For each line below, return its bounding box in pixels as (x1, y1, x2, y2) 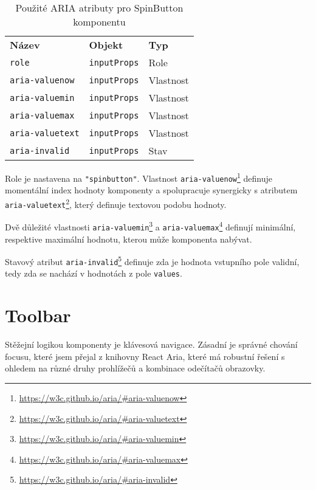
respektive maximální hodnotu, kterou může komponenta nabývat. (5, 232, 252, 245)
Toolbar (5, 303, 71, 328)
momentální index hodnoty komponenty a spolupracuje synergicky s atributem (5, 184, 298, 196)
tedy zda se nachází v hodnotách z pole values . (5, 267, 182, 280)
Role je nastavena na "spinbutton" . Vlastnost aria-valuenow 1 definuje (5, 170, 272, 184)
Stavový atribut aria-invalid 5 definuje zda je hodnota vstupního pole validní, (5, 254, 300, 267)
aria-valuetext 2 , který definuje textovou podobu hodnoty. (5, 196, 227, 210)
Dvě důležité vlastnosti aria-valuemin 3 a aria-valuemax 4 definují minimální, (5, 219, 296, 233)
